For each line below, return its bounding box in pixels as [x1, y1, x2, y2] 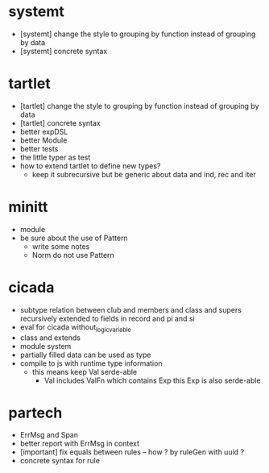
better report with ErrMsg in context [19, 438, 139, 449]
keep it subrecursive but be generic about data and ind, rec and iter [31, 169, 256, 179]
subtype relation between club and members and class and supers [19, 305, 242, 314]
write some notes [31, 241, 90, 251]
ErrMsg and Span [19, 430, 79, 440]
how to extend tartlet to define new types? [19, 160, 161, 171]
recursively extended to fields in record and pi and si [19, 313, 195, 323]
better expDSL [19, 127, 68, 136]
